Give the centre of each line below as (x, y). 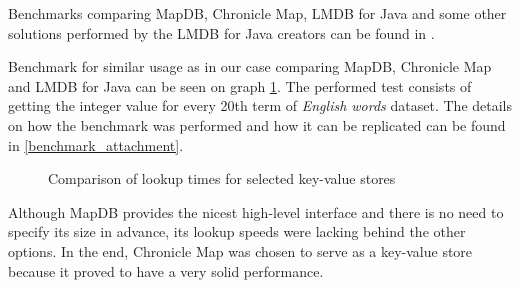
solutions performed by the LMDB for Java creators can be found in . (221, 32)
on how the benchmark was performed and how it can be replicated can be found (257, 124)
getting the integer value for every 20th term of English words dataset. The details (260, 105)
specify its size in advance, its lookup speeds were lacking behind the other (237, 231)
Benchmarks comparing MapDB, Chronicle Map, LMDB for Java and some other (257, 13)
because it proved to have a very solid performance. (166, 270)
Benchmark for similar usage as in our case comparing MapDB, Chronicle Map (250, 66)
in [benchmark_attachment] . (96, 144)
